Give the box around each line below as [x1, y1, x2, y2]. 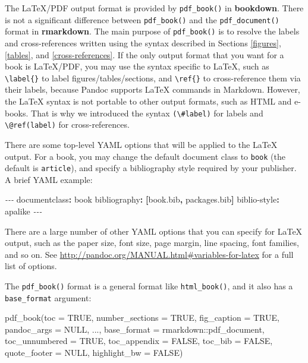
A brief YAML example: [5, 173, 93, 185]
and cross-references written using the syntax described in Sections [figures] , [5, 36, 281, 49]
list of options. [5, 260, 57, 272]
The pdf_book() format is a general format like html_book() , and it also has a [5, 279, 293, 292]
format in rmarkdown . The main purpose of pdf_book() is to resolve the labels [5, 25, 300, 37]
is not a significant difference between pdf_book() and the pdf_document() [5, 13, 279, 26]
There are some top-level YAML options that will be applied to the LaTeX [5, 138, 278, 150]
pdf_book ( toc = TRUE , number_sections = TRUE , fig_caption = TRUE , [5, 311, 279, 324]
